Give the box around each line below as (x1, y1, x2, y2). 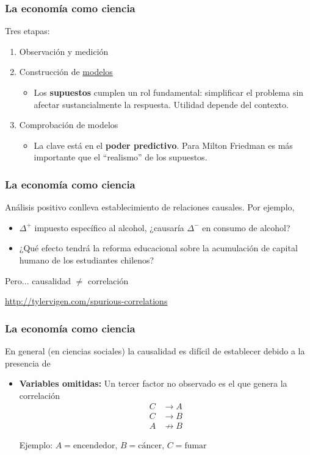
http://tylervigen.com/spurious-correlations (5, 295, 168, 307)
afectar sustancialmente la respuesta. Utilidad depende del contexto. (34, 98, 289, 110)
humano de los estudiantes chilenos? (19, 253, 154, 266)
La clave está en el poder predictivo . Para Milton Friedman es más (34, 138, 293, 151)
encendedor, (73, 442, 118, 451)
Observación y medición (19, 45, 109, 57)
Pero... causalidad (5, 274, 71, 287)
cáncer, (138, 442, 165, 451)
